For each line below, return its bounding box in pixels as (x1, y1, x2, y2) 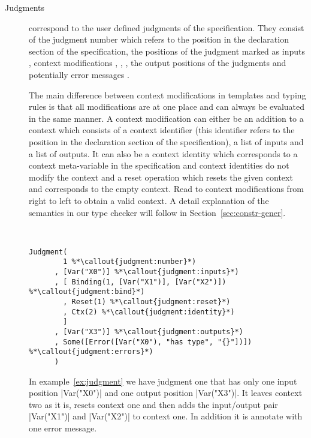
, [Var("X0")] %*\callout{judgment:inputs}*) (54, 268, 239, 276)
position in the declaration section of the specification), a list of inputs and (29, 135, 304, 148)
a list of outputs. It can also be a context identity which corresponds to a (29, 147, 298, 160)
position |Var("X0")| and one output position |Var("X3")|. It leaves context (29, 386, 303, 399)
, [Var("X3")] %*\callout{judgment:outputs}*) (54, 327, 243, 336)
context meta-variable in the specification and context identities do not (29, 159, 289, 172)
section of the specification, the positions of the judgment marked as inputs (29, 44, 305, 57)
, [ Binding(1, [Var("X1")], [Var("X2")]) (54, 277, 227, 286)
